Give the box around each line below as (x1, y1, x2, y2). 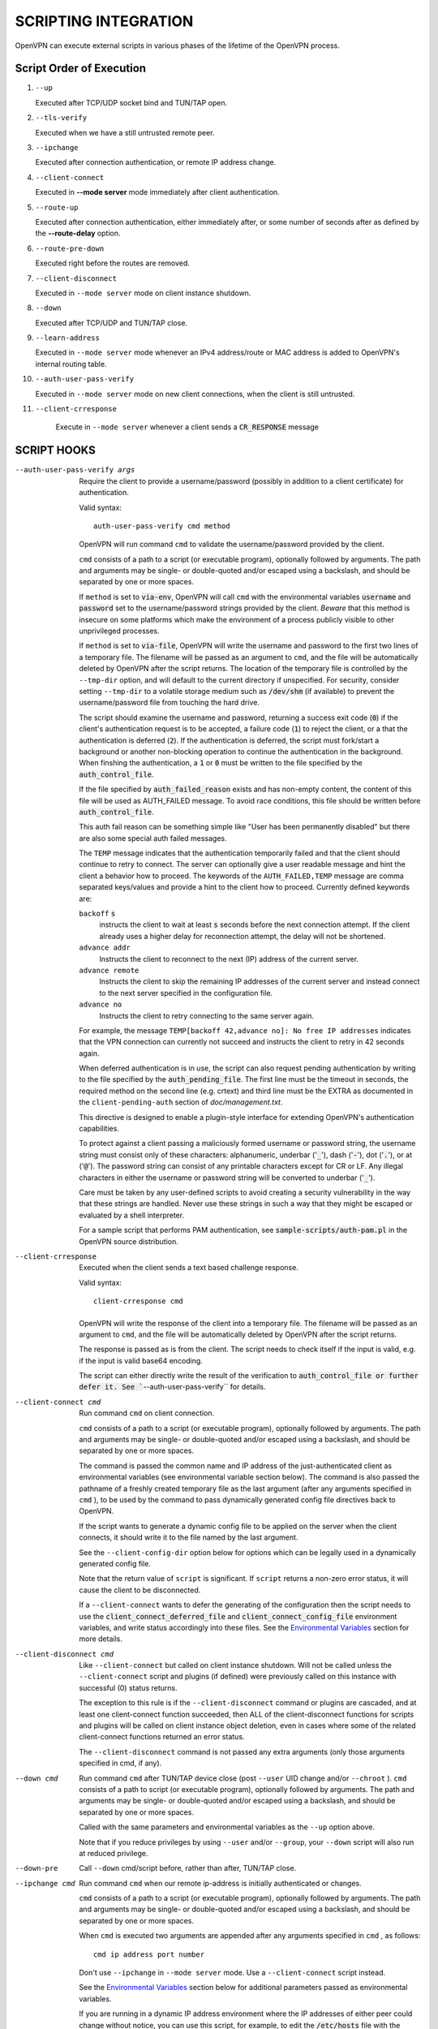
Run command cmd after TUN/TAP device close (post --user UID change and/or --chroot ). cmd (79, 1773, 407, 1783)
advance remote (79, 966, 140, 975)
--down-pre (15, 1863, 58, 1873)
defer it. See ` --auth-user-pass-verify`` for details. (79, 1382, 266, 1392)
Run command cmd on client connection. (79, 1408, 215, 1418)
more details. (79, 1634, 123, 1643)
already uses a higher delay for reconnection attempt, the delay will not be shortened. (99, 931, 386, 941)
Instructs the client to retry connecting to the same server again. (99, 1010, 315, 1020)
